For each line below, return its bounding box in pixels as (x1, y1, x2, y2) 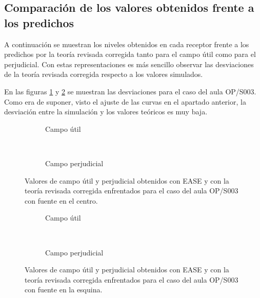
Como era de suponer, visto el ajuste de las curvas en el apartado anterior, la (4, 96, 246, 107)
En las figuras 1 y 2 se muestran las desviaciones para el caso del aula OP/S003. (4, 86, 256, 96)
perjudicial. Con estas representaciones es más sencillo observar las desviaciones (4, 58, 254, 69)
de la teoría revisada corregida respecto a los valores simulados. (4, 69, 203, 80)
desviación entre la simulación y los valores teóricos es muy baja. (4, 106, 208, 117)
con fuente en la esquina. (25, 284, 103, 295)
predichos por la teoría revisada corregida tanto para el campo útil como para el (4, 49, 256, 59)
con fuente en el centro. (25, 195, 98, 206)
